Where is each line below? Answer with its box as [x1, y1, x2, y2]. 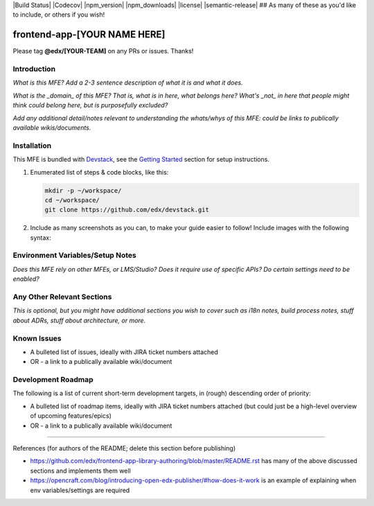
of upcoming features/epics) [30, 412, 112, 420]
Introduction [12, 64, 55, 74]
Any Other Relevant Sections [12, 292, 112, 302]
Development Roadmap [12, 375, 93, 385]
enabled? [12, 274, 39, 283]
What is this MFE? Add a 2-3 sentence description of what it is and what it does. [12, 78, 243, 87]
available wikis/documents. [12, 123, 91, 132]
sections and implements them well [30, 466, 131, 475]
